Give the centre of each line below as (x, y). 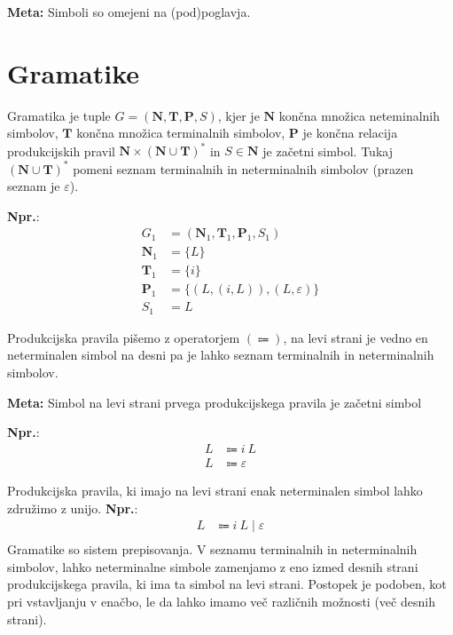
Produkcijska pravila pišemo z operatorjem (124, 337)
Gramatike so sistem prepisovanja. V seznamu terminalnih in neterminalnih (212, 549)
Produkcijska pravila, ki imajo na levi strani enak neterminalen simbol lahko (215, 490)
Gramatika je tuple (59, 115)
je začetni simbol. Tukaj (328, 151)
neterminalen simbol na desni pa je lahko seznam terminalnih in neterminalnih (221, 355)
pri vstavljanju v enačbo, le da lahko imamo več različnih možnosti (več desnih (221, 601)
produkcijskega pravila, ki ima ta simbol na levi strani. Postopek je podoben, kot (227, 584)
